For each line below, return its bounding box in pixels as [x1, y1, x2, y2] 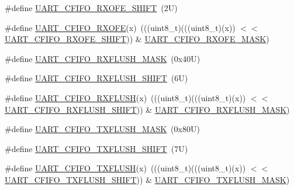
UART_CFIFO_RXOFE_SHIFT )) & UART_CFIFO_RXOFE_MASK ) [5, 33, 269, 45]
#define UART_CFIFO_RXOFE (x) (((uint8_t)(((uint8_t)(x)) [5, 21, 236, 33]
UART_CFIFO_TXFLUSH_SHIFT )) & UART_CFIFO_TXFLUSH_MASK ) [5, 173, 290, 185]
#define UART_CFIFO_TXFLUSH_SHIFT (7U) [5, 142, 188, 154]
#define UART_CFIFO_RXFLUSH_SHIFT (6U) [5, 72, 188, 84]
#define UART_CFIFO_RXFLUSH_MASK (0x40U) [5, 52, 200, 64]
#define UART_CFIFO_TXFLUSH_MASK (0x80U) [5, 123, 200, 135]
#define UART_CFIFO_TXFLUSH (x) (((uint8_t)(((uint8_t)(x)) [5, 162, 246, 174]
